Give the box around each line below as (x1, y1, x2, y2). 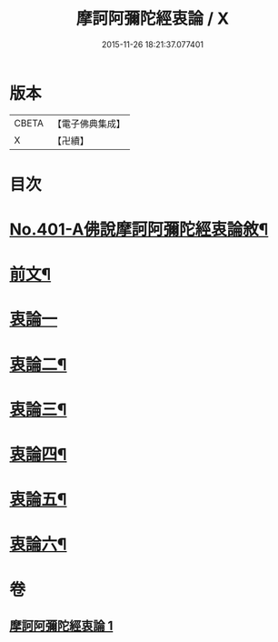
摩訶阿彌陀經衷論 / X (75, 8, 230, 29)
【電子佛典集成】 (52, 117, 125, 130)
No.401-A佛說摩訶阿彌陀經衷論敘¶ (9, 219, 269, 240)
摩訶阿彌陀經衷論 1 (9, 617, 114, 633)
